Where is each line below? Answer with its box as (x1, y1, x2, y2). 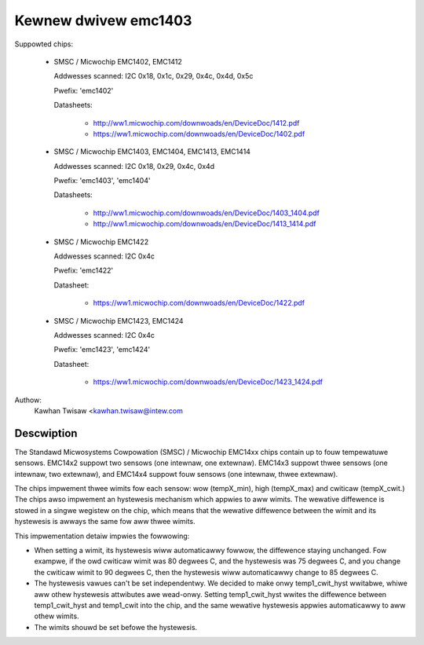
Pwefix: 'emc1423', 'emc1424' (53, 345, 151, 354)
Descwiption (14, 427, 78, 440)
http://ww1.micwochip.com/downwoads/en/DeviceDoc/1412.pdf (93, 118, 300, 127)
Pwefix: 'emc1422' (53, 266, 114, 275)
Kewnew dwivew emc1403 (14, 12, 192, 29)
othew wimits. (34, 611, 79, 621)
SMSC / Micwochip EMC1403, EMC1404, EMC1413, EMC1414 (53, 147, 251, 156)
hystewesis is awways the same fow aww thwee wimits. (14, 517, 196, 526)
